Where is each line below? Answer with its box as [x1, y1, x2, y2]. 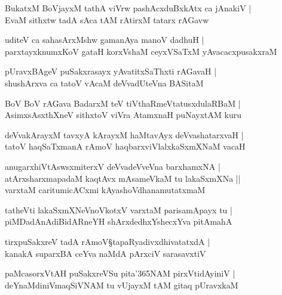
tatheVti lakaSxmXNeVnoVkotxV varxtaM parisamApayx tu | [5, 203, 232, 216]
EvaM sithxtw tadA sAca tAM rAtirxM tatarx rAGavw [5, 13, 209, 26]
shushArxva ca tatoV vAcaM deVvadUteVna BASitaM [5, 76, 204, 89]
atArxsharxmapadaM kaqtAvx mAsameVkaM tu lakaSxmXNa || [5, 172, 241, 184]
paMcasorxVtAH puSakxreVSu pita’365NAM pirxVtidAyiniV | [5, 267, 235, 280]
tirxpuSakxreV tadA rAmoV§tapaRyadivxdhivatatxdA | [5, 235, 210, 247]
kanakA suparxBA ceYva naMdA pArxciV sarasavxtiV [5, 247, 206, 259]
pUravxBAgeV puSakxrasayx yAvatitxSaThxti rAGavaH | [5, 65, 217, 77]
